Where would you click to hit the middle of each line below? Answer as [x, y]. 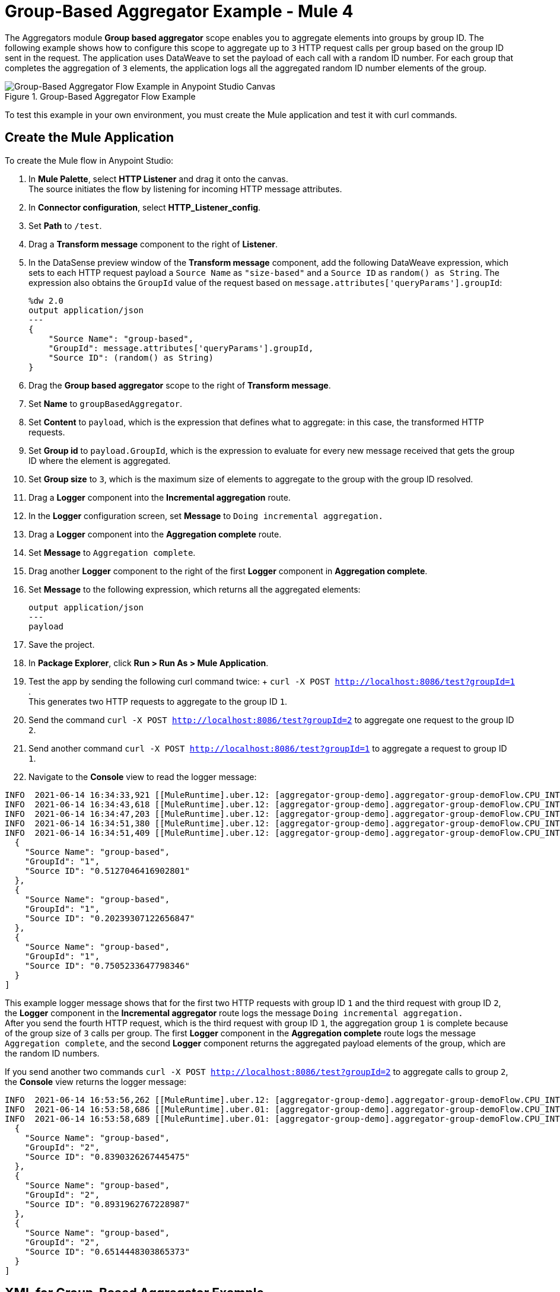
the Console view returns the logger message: [96, 1081]
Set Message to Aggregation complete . [112, 552]
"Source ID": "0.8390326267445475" [107, 1156]
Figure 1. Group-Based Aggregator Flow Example [100, 96]
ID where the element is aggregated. [100, 460]
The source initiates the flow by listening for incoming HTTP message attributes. [185, 189]
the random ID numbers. [52, 1053]
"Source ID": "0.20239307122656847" [110, 918]
